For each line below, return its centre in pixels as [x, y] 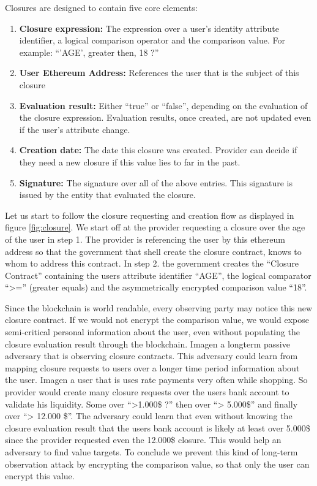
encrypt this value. [40, 476]
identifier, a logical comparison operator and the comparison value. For [152, 40]
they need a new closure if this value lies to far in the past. [130, 161]
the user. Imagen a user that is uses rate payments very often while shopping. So [156, 380]
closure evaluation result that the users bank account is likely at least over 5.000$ [158, 427]
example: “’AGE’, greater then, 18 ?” [89, 52]
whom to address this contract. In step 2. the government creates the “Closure [152, 263]
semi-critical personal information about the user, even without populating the [152, 332]
